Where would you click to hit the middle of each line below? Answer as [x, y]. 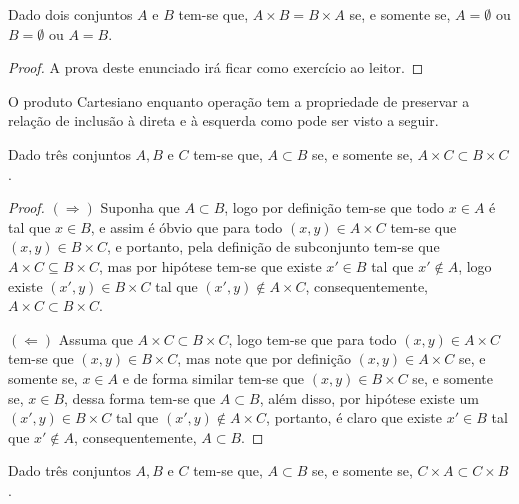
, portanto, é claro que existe [354, 417]
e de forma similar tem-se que [213, 377]
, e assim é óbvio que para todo [186, 226]
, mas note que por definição [264, 358]
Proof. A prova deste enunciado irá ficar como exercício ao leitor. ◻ [216, 67]
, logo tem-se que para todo [312, 338]
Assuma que [95, 338]
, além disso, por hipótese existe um [369, 397]
